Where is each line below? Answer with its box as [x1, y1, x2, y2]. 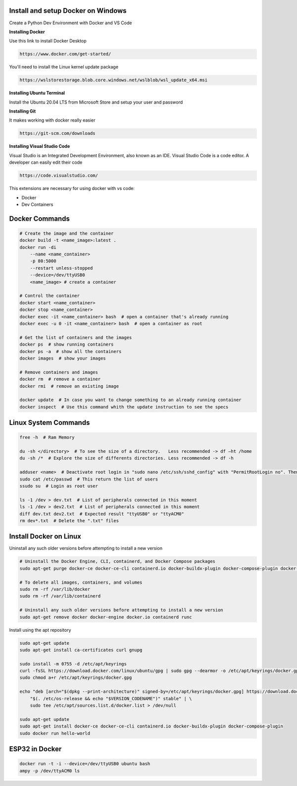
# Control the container [19, 293, 80, 299]
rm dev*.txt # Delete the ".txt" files [19, 518, 119, 523]
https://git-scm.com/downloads [19, 130, 96, 136]
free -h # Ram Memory [19, 434, 75, 440]
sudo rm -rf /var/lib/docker [19, 587, 91, 592]
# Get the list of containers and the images [19, 335, 132, 340]
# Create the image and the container [19, 231, 114, 236]
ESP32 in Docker [9, 745, 62, 753]
